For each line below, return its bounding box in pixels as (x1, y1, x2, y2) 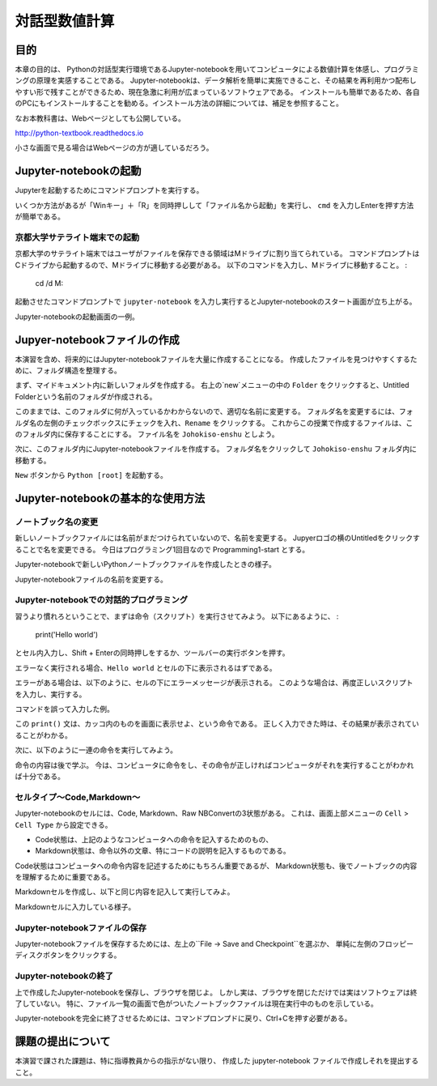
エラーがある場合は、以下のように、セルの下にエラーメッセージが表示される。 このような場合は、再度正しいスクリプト (15, 678, 414, 688)
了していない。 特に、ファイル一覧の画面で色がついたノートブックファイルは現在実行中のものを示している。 (15, 999, 378, 1008)
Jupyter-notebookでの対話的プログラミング (15, 594, 189, 606)
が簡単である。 (15, 211, 65, 222)
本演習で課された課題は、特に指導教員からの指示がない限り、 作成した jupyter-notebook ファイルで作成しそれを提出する (15, 1056, 419, 1066)
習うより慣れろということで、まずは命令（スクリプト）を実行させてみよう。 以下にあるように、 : (15, 611, 339, 621)
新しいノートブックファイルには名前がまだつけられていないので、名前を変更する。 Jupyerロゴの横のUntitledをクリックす (15, 533, 420, 543)
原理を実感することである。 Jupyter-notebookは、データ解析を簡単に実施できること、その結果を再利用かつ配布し (36, 75, 417, 85)
